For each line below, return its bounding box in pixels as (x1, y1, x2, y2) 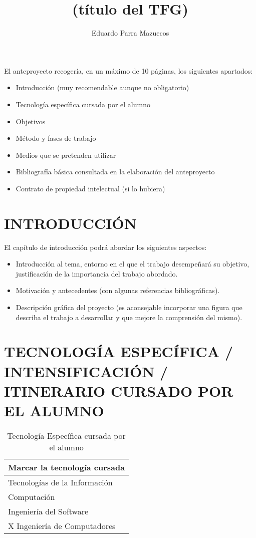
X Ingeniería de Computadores (8, 519, 116, 531)
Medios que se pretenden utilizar (16, 149, 116, 160)
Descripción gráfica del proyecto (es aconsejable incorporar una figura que (16, 302, 242, 312)
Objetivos (16, 116, 46, 126)
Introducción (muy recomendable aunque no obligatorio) (16, 82, 189, 93)
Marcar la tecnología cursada (8, 461, 125, 473)
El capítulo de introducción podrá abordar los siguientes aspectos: (4, 241, 207, 252)
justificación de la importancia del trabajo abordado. (16, 268, 178, 279)
